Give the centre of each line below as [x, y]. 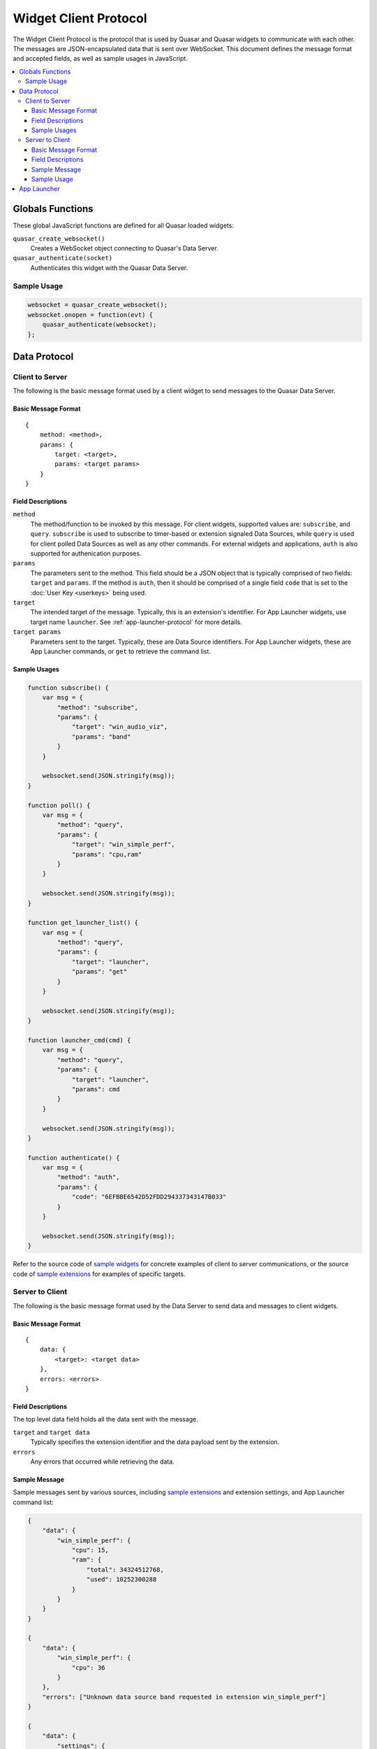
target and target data [51, 1432]
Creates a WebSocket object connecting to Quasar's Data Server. [125, 248]
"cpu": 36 [88, 1667]
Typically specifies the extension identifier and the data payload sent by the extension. [155, 1442]
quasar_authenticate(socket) [63, 258]
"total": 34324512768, [125, 1570]
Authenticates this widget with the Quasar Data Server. [109, 268]
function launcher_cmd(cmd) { [79, 1040]
